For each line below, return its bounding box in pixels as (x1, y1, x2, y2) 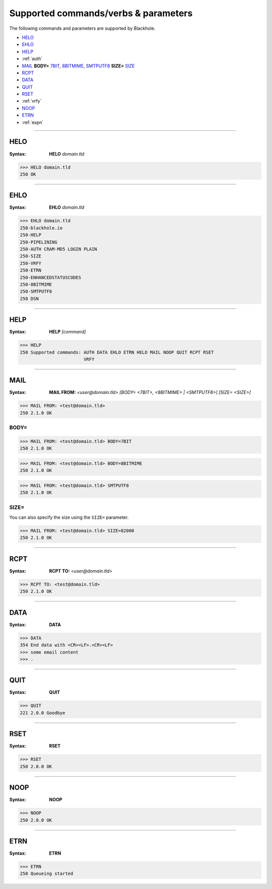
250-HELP (20, 232, 42, 238)
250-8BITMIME (20, 281, 52, 287)
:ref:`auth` (22, 56, 43, 62)
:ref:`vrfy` (22, 98, 42, 104)
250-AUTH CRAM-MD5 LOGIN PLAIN (20, 246, 98, 252)
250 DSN (20, 295, 39, 302)
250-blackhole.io (20, 225, 63, 231)
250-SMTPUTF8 (20, 288, 52, 294)
